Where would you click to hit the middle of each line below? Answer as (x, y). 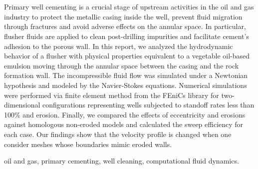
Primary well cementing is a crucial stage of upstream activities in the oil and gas (129, 7)
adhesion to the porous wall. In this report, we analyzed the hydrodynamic (119, 46)
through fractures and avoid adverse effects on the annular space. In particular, (125, 26)
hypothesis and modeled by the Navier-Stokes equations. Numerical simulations (126, 85)
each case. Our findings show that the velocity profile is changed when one (118, 134)
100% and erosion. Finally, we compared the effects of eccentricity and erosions (125, 114)
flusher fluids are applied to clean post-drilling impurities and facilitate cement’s (127, 36)
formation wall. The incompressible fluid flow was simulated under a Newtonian (126, 75)
